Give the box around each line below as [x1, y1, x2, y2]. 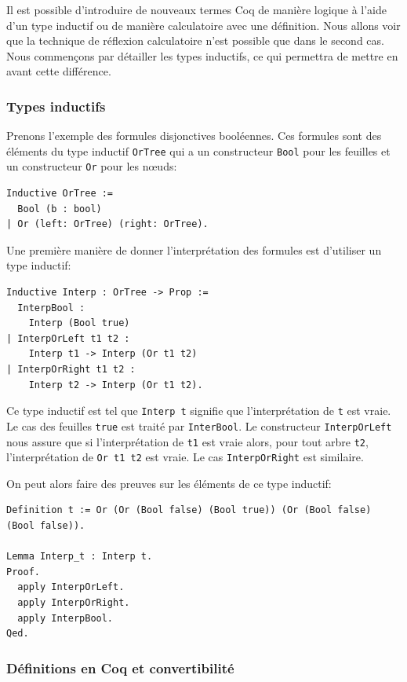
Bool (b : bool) [17, 203, 102, 214]
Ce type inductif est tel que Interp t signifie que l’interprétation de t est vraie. [6, 402, 391, 419]
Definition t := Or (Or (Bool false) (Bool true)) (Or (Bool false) [6, 504, 372, 516]
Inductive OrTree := [6, 188, 114, 200]
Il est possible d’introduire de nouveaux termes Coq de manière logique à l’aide [6, 2, 387, 17]
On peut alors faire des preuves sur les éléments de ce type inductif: [6, 475, 332, 491]
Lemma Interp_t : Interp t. [6, 551, 153, 563]
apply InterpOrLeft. [17, 581, 125, 593]
